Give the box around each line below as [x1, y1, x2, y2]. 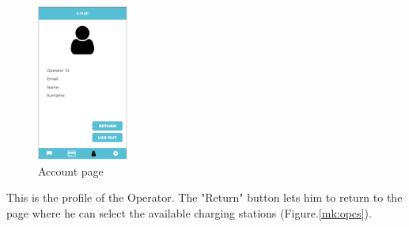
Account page [38, 162, 104, 179]
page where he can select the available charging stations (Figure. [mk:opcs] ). [6, 204, 372, 221]
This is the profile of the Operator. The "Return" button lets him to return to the [6, 189, 403, 206]
